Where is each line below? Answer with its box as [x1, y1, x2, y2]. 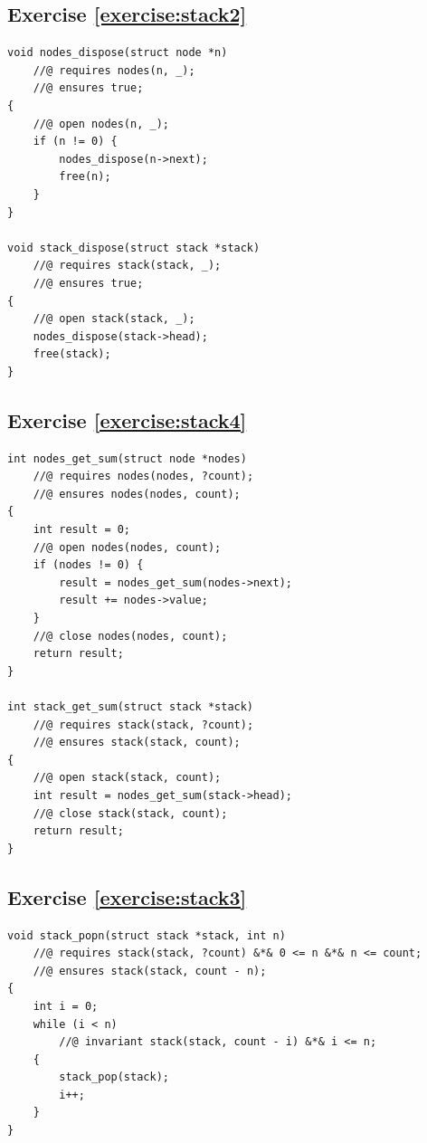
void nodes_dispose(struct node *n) [7, 46, 228, 60]
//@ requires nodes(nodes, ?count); [33, 470, 254, 483]
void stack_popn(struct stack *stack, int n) [7, 929, 286, 942]
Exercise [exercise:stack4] [7, 405, 247, 433]
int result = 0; [33, 523, 131, 537]
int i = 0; [33, 999, 99, 1013]
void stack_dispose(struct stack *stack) [7, 241, 261, 254]
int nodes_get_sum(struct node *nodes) [7, 452, 247, 465]
